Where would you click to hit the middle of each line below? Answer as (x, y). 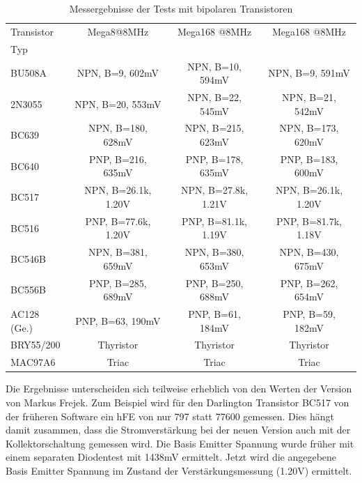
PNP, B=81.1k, (215, 221)
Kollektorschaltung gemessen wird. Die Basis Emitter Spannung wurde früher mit (180, 443)
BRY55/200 (36, 345)
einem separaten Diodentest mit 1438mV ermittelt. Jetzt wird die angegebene (171, 457)
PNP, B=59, (309, 314)
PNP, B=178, (214, 159)
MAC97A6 (33, 362)
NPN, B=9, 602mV (118, 73)
